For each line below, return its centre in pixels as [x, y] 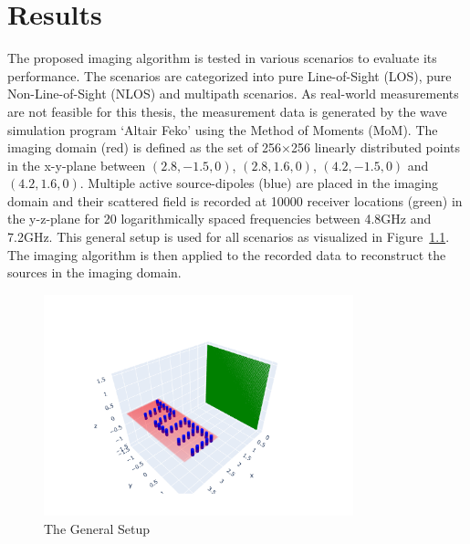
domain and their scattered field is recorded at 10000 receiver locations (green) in [235, 200]
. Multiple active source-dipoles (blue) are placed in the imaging [259, 183]
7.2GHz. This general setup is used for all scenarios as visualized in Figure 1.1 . [229, 237]
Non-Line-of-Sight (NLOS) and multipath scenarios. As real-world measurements [233, 94]
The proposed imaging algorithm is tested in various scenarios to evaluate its [222, 58]
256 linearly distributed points [376, 147]
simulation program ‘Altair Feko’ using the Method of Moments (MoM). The [223, 129]
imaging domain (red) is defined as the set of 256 [145, 147]
